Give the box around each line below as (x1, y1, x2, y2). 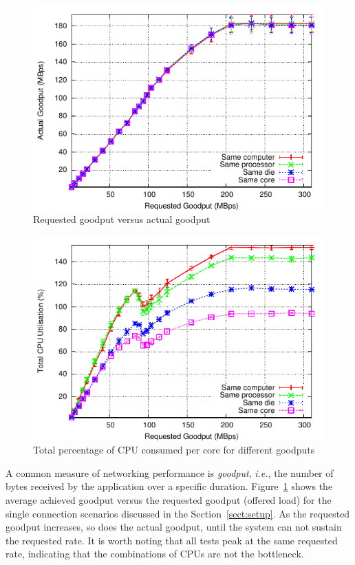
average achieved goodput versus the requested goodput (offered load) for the (6, 493, 332, 507)
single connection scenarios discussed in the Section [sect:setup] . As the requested (6, 506, 350, 520)
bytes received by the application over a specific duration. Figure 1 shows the (6, 479, 333, 493)
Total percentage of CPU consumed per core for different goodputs (33, 443, 315, 457)
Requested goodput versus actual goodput (33, 212, 211, 226)
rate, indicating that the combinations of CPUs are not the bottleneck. (6, 546, 304, 561)
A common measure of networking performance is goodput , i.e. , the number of (6, 465, 334, 480)
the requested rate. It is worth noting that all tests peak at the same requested (6, 533, 338, 547)
